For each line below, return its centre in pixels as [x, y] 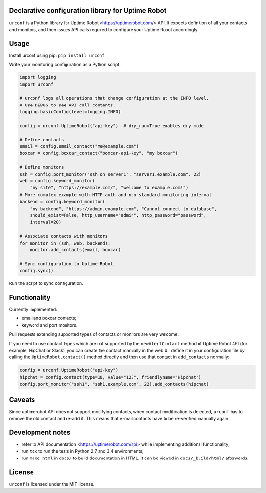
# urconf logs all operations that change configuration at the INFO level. [114, 98]
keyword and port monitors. [50, 325]
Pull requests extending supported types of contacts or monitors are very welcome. [94, 334]
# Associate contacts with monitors [64, 236]
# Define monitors [42, 167]
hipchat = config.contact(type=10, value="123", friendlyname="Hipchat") [110, 377]
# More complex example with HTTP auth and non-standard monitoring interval [116, 194]
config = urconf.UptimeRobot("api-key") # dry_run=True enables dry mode [112, 125]
